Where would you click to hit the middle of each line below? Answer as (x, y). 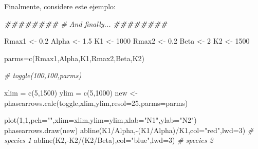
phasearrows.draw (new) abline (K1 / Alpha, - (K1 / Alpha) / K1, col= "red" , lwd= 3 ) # (129, 130)
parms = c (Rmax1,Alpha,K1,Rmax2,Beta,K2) (74, 58)
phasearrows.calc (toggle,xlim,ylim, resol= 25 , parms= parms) (96, 103)
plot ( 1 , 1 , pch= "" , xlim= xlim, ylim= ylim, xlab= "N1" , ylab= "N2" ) (100, 120)
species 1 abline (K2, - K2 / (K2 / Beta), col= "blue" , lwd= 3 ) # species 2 (109, 140)
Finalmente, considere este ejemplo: (60, 6)
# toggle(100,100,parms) (43, 75)
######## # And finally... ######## (86, 23)
